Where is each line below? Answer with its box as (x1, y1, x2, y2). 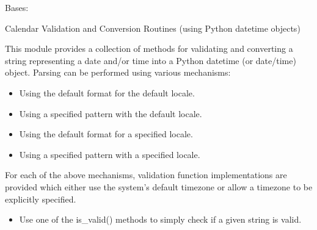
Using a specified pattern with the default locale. (19, 107, 202, 120)
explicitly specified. (5, 192, 76, 205)
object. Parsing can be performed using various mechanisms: (5, 66, 231, 79)
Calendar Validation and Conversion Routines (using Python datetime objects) (5, 21, 301, 34)
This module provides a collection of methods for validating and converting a (5, 42, 293, 55)
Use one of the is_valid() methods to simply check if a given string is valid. (19, 213, 302, 226)
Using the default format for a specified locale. (19, 128, 193, 140)
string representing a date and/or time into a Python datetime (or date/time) (5, 54, 296, 66)
